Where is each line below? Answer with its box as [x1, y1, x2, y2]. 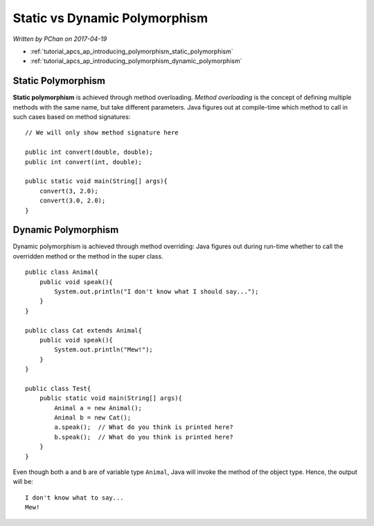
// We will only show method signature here [25, 129, 179, 137]
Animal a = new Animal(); [54, 404, 142, 412]
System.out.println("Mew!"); [54, 346, 154, 353]
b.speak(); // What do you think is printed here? [54, 433, 233, 441]
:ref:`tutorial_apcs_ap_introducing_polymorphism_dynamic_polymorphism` [30, 57, 242, 65]
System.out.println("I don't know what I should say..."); [54, 288, 259, 295]
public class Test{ [25, 385, 91, 392]
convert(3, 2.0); [39, 187, 98, 195]
